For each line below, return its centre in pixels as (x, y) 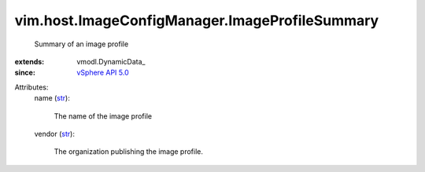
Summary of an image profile (81, 44)
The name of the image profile (103, 116)
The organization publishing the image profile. (129, 152)
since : (25, 73)
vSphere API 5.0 (103, 73)
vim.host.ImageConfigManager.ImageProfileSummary (197, 20)
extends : (30, 61)
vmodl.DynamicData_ (111, 61)
